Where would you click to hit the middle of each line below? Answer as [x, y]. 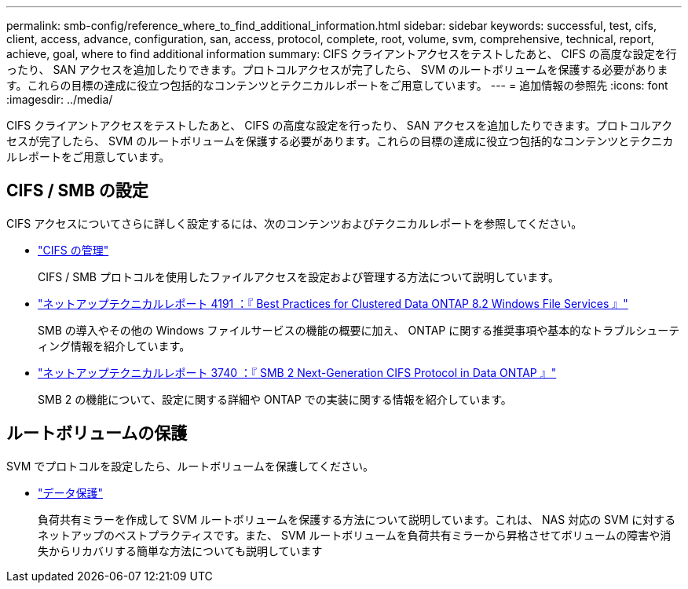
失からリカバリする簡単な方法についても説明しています [180, 551]
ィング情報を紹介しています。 [114, 346]
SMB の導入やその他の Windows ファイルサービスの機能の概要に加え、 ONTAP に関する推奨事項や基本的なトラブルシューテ [359, 330]
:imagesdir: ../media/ [60, 99]
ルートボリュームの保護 [97, 434]
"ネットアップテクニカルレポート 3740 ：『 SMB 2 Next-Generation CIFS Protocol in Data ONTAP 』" [297, 372]
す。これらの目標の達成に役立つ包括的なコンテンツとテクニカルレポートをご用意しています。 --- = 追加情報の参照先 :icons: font [337, 85]
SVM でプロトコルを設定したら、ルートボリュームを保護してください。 [190, 466]
